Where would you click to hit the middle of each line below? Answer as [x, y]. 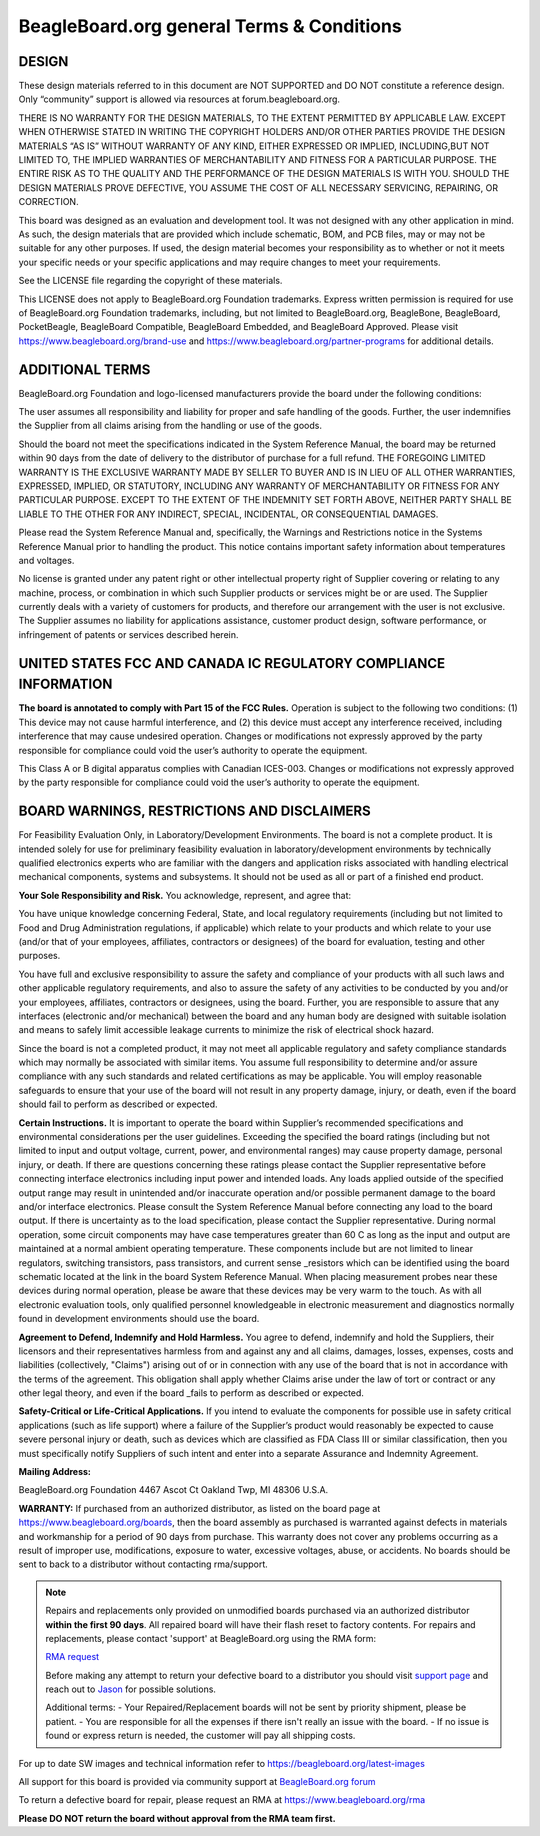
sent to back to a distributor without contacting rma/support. [143, 1564]
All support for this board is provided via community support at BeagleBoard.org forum [197, 1782]
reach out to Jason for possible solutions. [131, 1689]
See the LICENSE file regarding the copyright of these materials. [150, 281]
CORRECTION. [48, 202]
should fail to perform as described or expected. [118, 1104]
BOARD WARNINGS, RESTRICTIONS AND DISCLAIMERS [195, 811]
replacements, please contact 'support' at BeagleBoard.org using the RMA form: [211, 1638]
